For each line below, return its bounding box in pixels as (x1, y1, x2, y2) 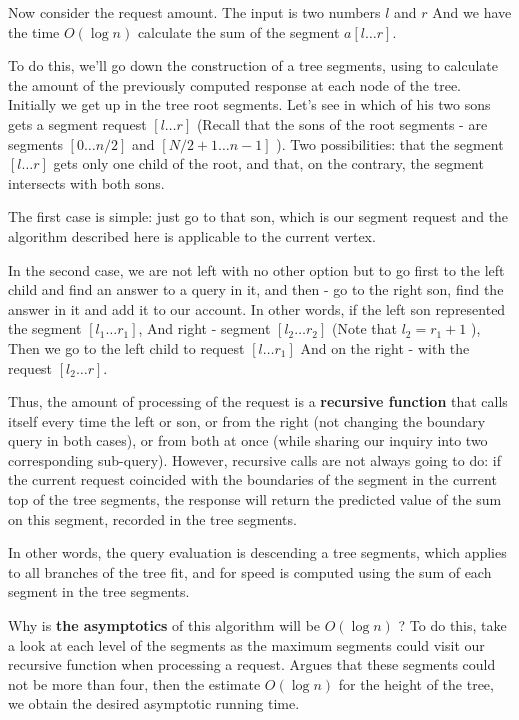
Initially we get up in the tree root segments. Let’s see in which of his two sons (8, 94, 491, 115)
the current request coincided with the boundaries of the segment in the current (8, 469, 497, 490)
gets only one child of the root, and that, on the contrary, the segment (53, 153, 484, 174)
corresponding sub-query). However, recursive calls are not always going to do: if (8, 449, 501, 470)
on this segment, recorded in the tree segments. (8, 508, 297, 529)
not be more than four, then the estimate (8, 673, 261, 694)
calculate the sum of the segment (137, 21, 340, 42)
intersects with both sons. (8, 172, 165, 193)
